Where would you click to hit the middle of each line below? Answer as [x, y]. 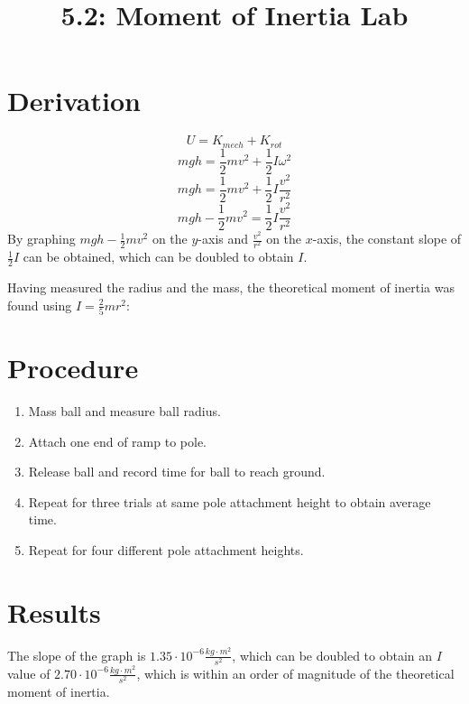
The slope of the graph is [77, 655]
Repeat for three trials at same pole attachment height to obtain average [230, 501]
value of [29, 673]
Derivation [74, 101]
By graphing [41, 239]
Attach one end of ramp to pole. [118, 441]
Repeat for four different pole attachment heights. [166, 550]
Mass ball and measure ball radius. [124, 411]
